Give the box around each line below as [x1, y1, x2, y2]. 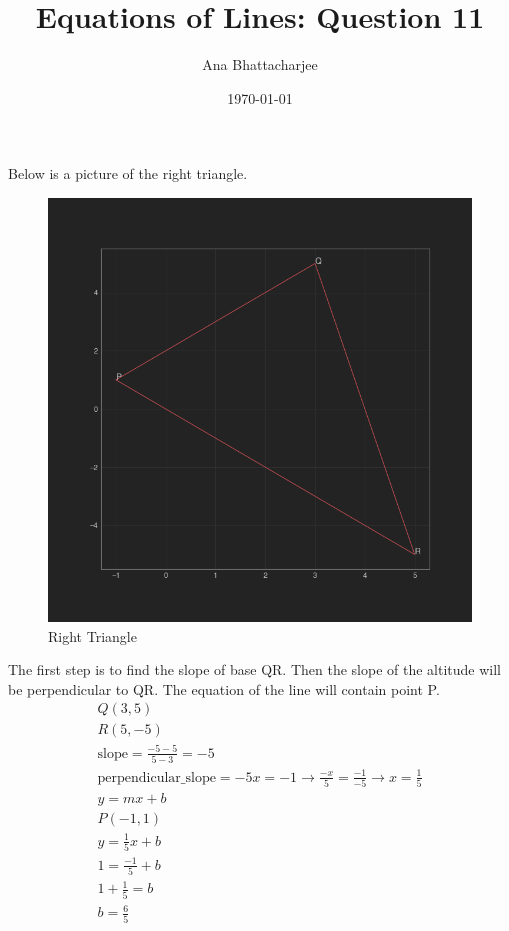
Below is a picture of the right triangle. [8, 163, 248, 184]
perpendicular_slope [97, 770, 216, 785]
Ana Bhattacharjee [202, 54, 318, 75]
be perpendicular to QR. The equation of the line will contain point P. [8, 678, 440, 699]
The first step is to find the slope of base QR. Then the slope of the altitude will [8, 659, 502, 680]
